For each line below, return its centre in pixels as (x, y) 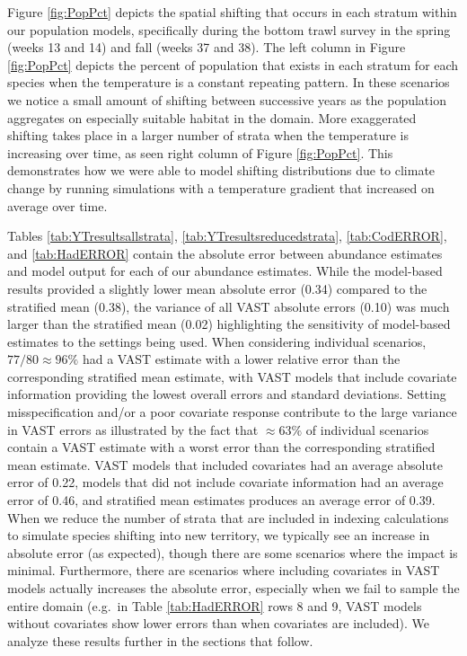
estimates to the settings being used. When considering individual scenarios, (217, 341)
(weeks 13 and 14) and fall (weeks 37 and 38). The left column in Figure (207, 47)
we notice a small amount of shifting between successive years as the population (227, 99)
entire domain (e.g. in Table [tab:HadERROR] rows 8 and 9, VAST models (215, 605)
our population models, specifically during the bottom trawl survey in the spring (229, 29)
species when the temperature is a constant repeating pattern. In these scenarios (229, 82)
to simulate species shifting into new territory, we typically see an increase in (219, 535)
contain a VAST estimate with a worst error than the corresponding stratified (221, 447)
